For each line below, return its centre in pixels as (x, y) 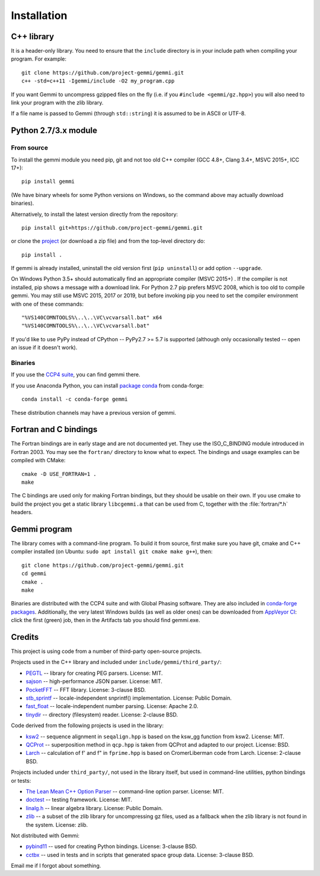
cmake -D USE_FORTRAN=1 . (59, 474)
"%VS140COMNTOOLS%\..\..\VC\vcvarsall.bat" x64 (92, 318)
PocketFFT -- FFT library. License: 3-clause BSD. (86, 690)
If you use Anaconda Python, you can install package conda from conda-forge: (108, 385)
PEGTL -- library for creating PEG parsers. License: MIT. (94, 673)
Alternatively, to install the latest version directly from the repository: (95, 214)
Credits (25, 637)
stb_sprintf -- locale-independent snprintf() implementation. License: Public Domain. (129, 698)
